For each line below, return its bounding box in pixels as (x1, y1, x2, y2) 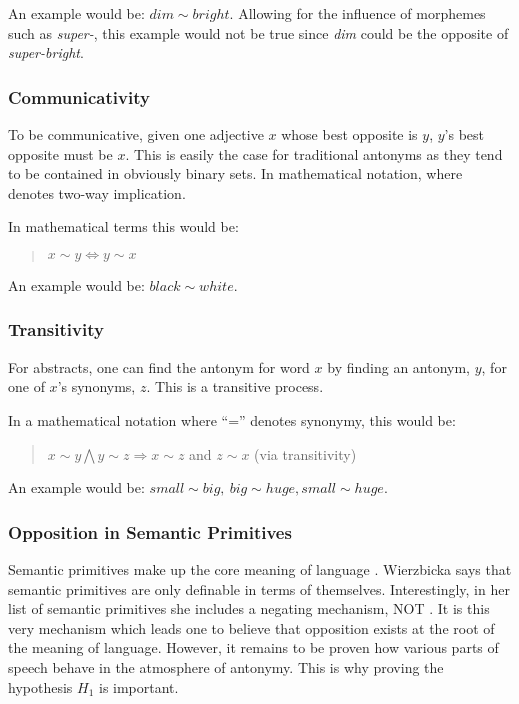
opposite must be (8, 143, 113, 164)
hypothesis (8, 676, 73, 697)
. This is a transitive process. (146, 376, 324, 397)
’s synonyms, (57, 376, 136, 397)
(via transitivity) (254, 443, 357, 464)
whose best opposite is (281, 124, 418, 144)
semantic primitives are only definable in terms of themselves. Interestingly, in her (8, 578, 510, 599)
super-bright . (8, 42, 84, 63)
